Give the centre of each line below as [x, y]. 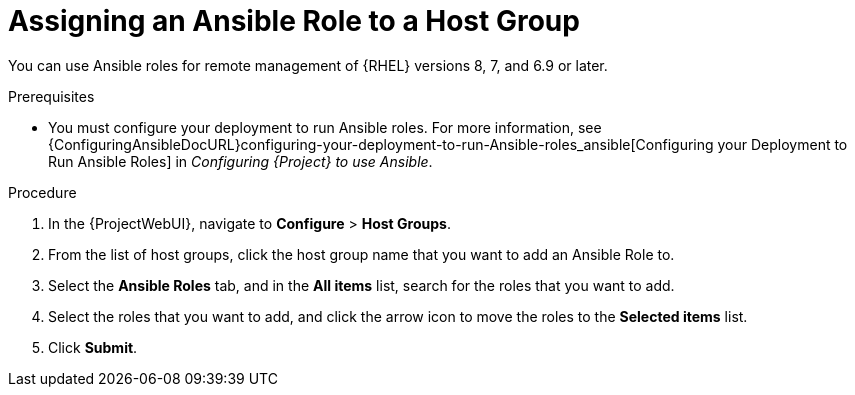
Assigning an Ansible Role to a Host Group [294, 21]
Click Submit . [93, 347]
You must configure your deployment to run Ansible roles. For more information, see [325, 127]
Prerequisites [51, 96]
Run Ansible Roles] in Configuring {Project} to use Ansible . [240, 161]
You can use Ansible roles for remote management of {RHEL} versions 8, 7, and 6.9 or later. [308, 65]
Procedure [42, 192]
